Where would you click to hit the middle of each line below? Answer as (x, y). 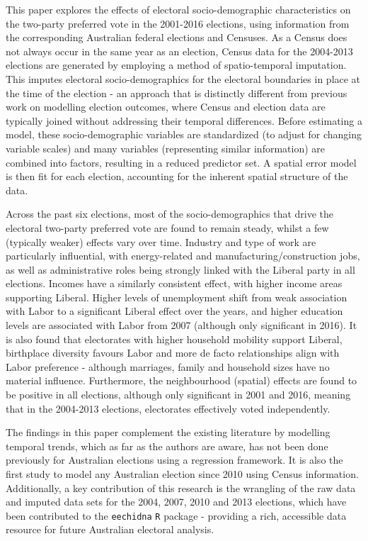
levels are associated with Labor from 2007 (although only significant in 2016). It (182, 325)
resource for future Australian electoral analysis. (110, 529)
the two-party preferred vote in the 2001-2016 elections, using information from (178, 23)
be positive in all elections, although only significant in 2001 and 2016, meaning (178, 395)
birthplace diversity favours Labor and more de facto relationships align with (173, 353)
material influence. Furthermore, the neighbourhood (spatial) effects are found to (182, 380)
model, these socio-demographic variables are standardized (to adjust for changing (184, 134)
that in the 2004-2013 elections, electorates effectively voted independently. (168, 408)
